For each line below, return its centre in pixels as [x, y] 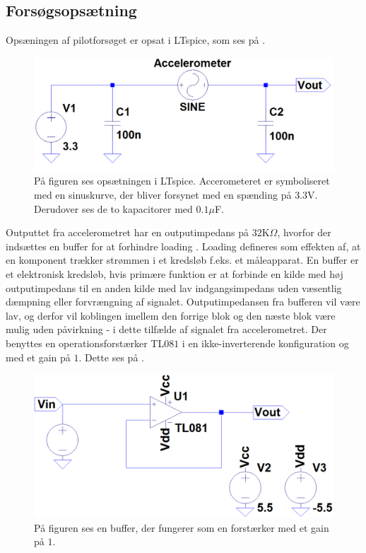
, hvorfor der [304, 232]
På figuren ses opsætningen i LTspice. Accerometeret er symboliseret [182, 181]
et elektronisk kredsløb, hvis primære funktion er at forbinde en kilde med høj [175, 274]
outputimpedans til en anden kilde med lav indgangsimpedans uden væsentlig [174, 287]
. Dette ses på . [111, 357]
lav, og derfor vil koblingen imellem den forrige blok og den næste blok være [171, 315]
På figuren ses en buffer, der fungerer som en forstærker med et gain [182, 527]
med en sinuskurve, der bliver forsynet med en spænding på [163, 195]
